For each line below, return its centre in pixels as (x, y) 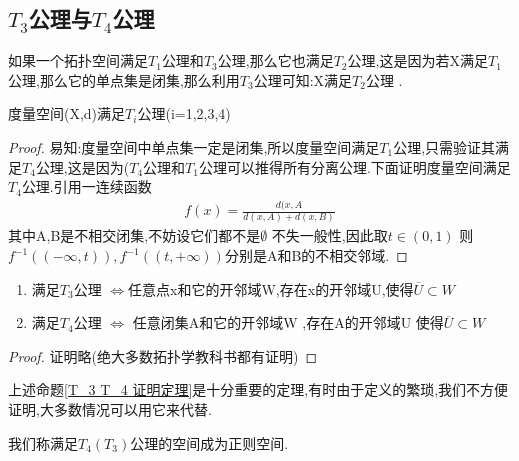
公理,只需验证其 (444, 146)
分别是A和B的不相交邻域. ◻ (316, 255)
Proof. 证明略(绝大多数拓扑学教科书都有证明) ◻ (163, 355)
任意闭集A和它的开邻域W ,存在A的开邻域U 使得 (288, 322)
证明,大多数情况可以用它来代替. (110, 408)
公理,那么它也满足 (275, 60)
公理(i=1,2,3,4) (184, 113)
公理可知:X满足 (303, 79)
